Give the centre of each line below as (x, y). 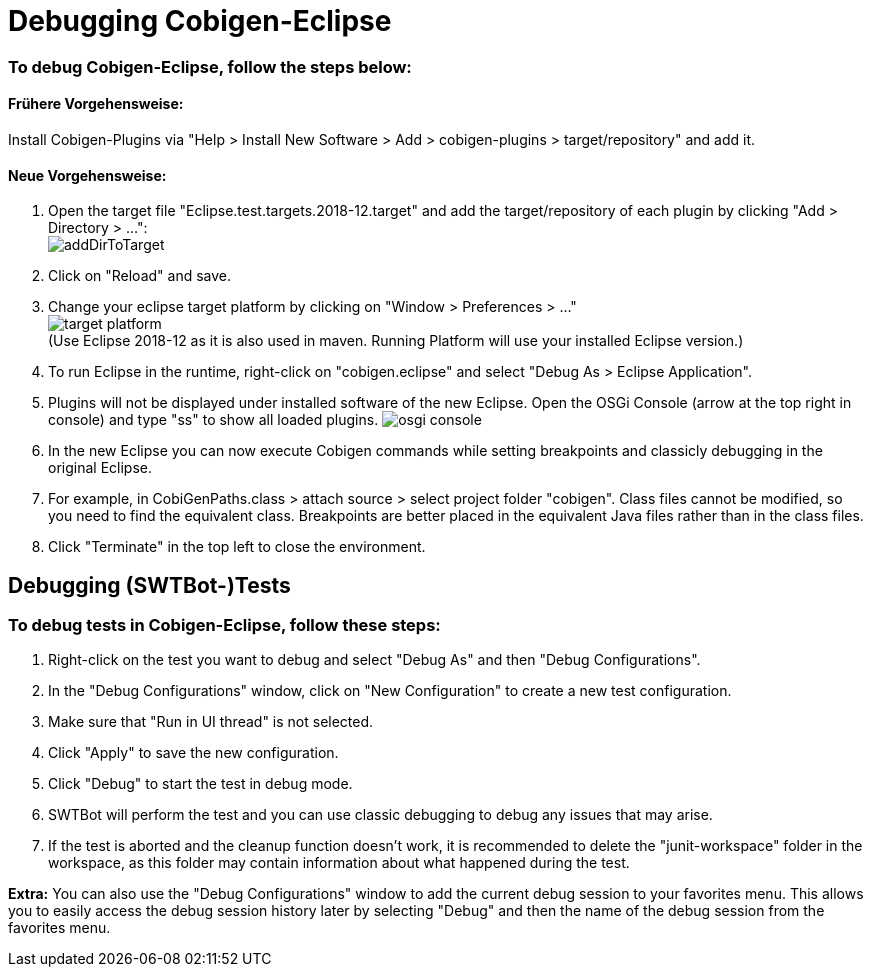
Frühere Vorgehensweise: (96, 104)
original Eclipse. (100, 468)
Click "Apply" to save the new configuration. (193, 753)
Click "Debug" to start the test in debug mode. (200, 784)
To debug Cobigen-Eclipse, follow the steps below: (210, 66)
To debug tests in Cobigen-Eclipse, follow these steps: (224, 625)
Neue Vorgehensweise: (87, 175)
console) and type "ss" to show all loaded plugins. (213, 420)
